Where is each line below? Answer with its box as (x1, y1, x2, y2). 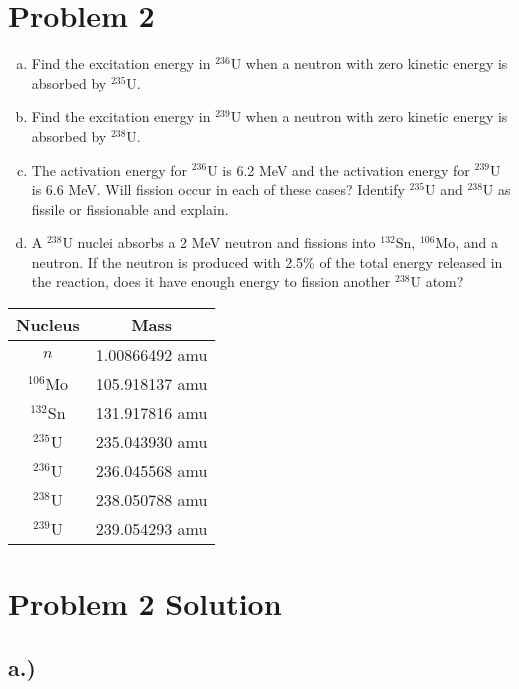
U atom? (410, 271, 464, 292)
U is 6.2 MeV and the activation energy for (207, 159, 470, 180)
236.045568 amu (95, 459, 208, 483)
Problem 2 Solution (8, 583, 282, 624)
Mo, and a (435, 232, 498, 253)
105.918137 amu (95, 372, 208, 396)
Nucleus (16, 313, 80, 337)
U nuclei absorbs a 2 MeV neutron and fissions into (62, 232, 376, 253)
